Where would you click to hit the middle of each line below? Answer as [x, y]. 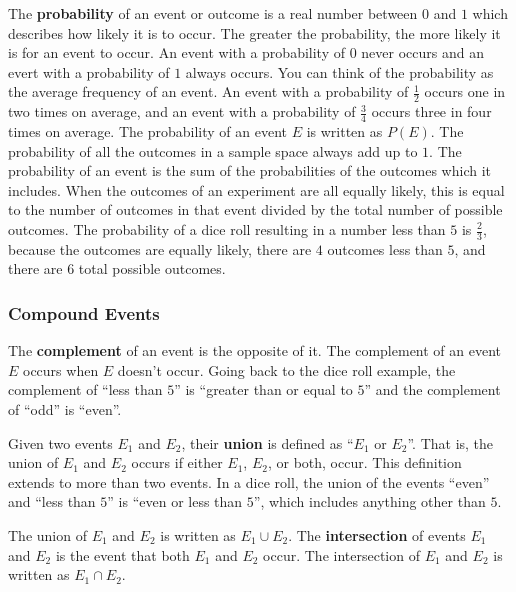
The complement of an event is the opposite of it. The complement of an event [255, 350]
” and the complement [432, 389]
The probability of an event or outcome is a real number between [213, 13]
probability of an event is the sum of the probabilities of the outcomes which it [249, 170]
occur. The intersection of [341, 554]
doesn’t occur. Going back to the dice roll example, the [286, 369]
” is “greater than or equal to [263, 389]
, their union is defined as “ [267, 442]
